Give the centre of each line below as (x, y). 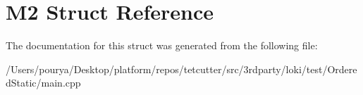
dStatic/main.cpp (43, 83)
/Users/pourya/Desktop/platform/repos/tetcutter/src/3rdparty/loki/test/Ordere (181, 69)
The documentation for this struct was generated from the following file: (162, 45)
